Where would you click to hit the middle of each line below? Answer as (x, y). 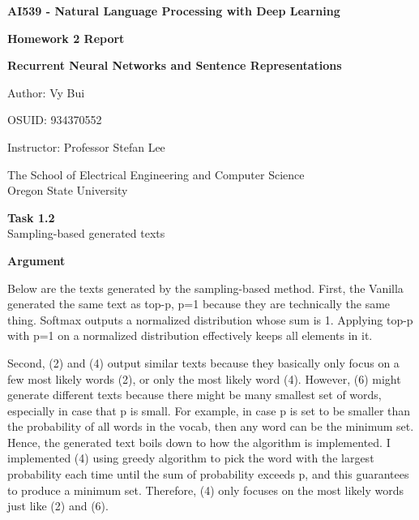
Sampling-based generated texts (86, 233)
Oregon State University (68, 190)
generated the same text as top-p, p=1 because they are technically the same (199, 304)
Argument (36, 260)
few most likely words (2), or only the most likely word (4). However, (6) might (204, 378)
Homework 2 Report (66, 38)
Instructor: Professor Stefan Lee (86, 146)
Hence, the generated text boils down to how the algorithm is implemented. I (199, 442)
